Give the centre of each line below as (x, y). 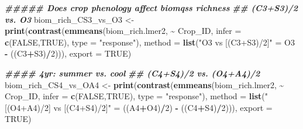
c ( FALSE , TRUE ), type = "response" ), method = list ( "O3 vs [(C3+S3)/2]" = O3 (150, 42)
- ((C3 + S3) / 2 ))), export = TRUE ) (68, 53)
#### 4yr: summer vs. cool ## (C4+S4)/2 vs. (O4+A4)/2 (132, 73)
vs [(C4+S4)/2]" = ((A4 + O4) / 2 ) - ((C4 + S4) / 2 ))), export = (163, 107)
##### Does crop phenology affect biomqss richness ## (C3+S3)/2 (151, 8)
